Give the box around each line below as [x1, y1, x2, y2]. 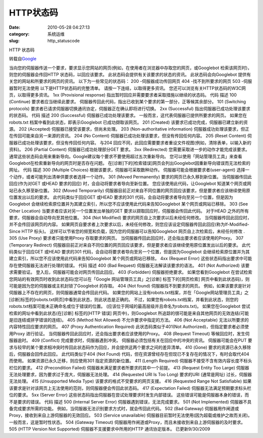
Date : [9, 24, 20, 30]
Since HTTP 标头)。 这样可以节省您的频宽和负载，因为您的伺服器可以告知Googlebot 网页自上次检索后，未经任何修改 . [9, 228, 245, 234]
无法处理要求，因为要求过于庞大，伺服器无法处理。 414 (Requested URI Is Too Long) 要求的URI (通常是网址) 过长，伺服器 [9, 372, 252, 378]
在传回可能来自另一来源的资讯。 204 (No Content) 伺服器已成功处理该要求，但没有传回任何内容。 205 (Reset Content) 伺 [9, 133, 252, 139]
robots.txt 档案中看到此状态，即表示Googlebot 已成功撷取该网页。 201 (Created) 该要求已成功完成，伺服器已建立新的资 [9, 119, 248, 125]
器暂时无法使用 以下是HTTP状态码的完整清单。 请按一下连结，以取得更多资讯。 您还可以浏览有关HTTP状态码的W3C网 [9, 85, 246, 91]
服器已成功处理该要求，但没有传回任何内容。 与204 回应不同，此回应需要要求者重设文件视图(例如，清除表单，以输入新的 [9, 139, 252, 146]
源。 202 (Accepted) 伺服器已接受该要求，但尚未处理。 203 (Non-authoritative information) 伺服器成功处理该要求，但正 [9, 126, 249, 132]
